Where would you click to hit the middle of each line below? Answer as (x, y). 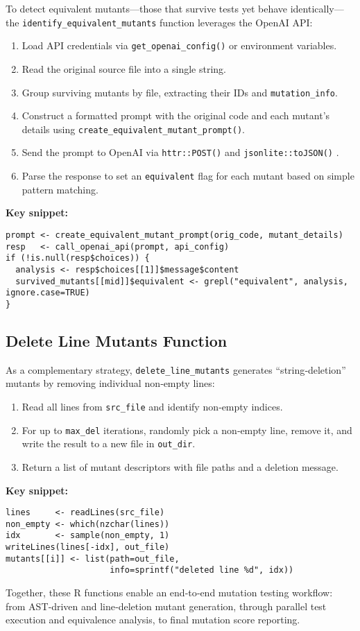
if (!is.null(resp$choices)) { (78, 258)
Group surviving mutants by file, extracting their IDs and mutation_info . (180, 92)
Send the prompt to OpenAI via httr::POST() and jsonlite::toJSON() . (180, 152)
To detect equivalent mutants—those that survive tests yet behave (146, 8)
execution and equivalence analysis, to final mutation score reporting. (153, 620)
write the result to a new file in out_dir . (109, 443)
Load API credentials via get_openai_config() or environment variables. (179, 45)
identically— (317, 8)
